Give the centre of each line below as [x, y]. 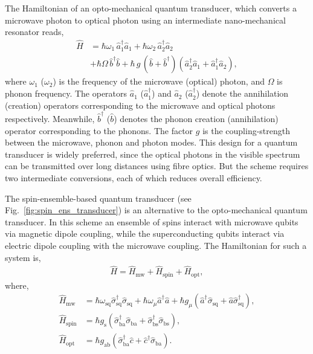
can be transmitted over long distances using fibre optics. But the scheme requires [157, 166]
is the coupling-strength [247, 130]
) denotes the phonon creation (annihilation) [196, 118]
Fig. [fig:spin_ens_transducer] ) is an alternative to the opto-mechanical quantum [156, 210]
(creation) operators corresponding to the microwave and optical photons [140, 105]
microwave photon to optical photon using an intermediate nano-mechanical [145, 20]
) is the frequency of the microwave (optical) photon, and [159, 81]
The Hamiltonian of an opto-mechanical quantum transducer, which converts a [151, 8]
